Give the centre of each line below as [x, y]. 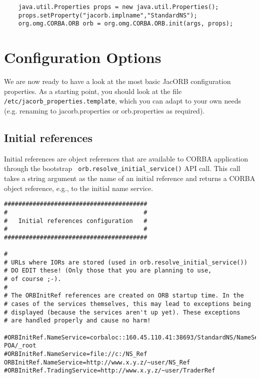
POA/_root [20, 346]
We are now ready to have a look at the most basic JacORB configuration [117, 81]
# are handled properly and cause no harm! [77, 321]
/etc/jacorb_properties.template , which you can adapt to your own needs [123, 101]
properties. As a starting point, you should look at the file [93, 91]
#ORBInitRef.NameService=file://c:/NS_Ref [76, 354]
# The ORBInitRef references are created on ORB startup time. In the [124, 296]
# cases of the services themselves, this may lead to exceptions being [127, 304]
